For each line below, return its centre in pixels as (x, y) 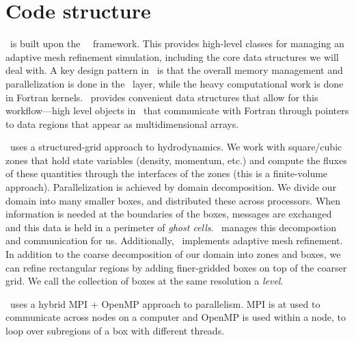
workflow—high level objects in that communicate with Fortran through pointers (177, 110)
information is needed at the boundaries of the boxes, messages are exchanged (169, 214)
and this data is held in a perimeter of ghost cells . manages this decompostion (171, 227)
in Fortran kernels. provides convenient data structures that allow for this (162, 97)
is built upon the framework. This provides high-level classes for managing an (177, 43)
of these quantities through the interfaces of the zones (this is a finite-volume (167, 173)
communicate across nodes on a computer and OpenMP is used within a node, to (176, 317)
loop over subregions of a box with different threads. (115, 330)
